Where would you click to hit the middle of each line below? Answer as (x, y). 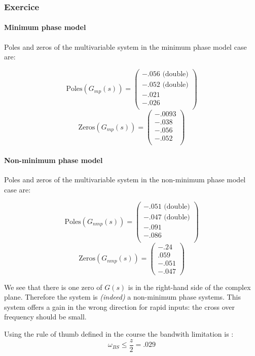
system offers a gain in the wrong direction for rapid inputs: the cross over (119, 306)
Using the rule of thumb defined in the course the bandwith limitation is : (119, 334)
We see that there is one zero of (53, 287)
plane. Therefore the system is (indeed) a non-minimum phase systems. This (122, 297)
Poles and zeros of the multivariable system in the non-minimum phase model (125, 180)
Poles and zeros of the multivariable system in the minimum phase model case (125, 46)
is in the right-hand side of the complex (189, 287)
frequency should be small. (45, 317)
